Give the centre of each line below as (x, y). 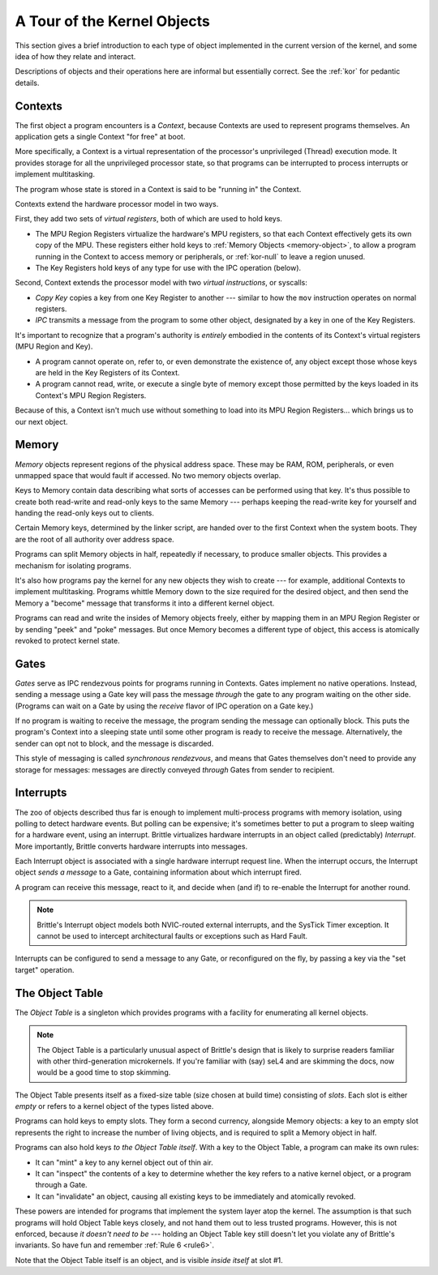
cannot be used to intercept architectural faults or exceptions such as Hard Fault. (172, 936)
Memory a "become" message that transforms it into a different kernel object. (145, 603)
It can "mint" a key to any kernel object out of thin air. (125, 1162)
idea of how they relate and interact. (75, 56)
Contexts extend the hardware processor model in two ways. (117, 203)
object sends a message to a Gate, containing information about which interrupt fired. (158, 872)
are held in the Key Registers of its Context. (107, 373)
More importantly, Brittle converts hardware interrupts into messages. (131, 846)
